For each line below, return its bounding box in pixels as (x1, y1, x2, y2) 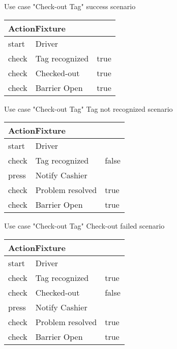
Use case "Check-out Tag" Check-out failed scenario (4, 220, 165, 231)
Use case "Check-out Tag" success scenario (4, 1, 136, 11)
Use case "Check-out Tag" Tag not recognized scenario (4, 103, 173, 114)
